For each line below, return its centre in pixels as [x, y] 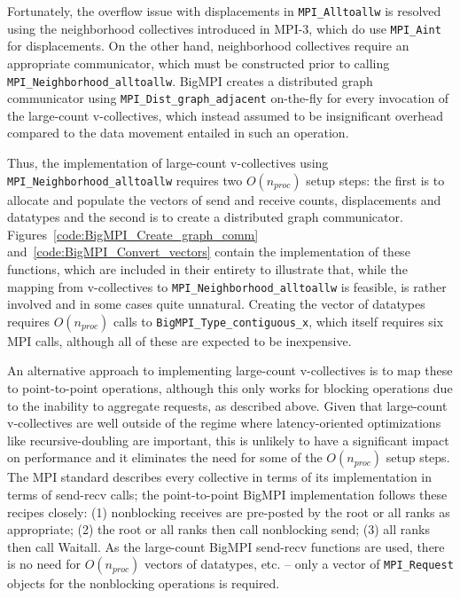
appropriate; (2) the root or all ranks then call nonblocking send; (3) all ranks [218, 529]
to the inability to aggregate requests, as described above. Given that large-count [227, 405]
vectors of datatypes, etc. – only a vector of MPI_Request [299, 564]
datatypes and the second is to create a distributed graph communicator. [205, 217]
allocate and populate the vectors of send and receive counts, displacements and [224, 199]
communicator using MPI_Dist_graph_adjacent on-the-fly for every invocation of [228, 98]
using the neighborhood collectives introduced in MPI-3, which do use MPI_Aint [224, 28]
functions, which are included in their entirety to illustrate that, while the [207, 268]
